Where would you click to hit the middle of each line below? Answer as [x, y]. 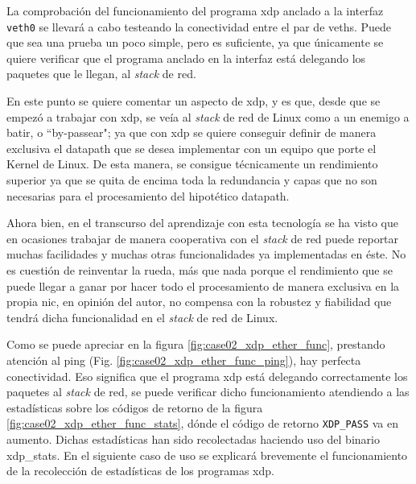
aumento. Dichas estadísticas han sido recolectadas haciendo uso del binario [193, 438]
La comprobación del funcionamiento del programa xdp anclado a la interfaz [195, 10]
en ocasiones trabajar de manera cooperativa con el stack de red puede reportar [203, 238]
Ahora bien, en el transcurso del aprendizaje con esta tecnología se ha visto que [203, 223]
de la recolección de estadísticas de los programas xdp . [140, 471]
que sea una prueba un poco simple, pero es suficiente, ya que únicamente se [195, 42]
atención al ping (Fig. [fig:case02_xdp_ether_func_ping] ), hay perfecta [184, 360]
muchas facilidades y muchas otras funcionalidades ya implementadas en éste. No [206, 254]
